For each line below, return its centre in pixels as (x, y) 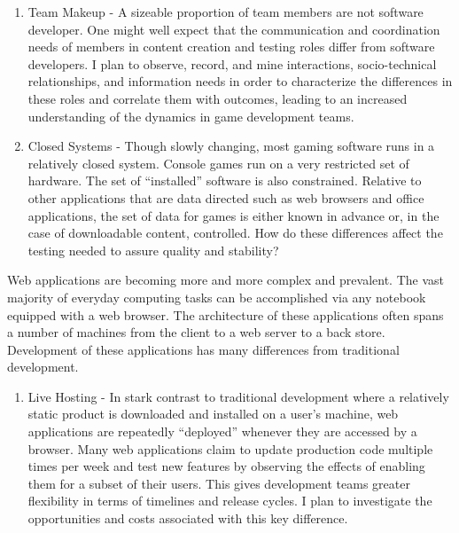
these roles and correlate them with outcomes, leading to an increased (218, 98)
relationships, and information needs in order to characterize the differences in (240, 81)
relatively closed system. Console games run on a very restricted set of (218, 163)
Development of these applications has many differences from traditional (203, 349)
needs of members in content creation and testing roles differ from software (231, 47)
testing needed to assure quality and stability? (153, 250)
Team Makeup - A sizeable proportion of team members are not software (226, 12)
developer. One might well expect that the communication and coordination (234, 29)
